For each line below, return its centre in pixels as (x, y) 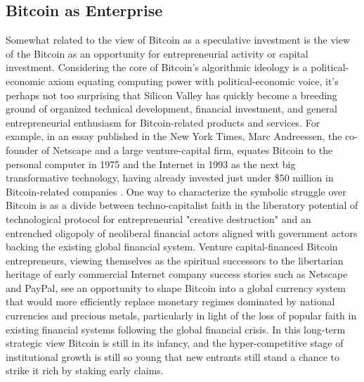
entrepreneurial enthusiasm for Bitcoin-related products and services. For (163, 122)
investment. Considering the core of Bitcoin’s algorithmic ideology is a (157, 67)
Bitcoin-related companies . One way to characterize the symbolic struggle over (176, 191)
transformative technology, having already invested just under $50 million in (170, 178)
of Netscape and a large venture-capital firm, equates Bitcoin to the (187, 149)
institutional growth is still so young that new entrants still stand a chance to (173, 356)
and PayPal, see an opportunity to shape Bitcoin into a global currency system (176, 287)
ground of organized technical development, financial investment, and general (171, 109)
